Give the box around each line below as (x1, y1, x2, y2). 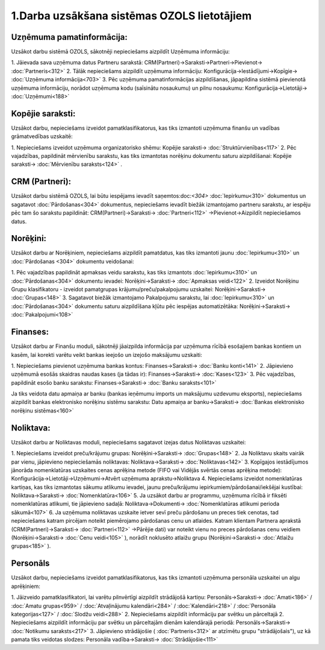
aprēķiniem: (11, 582, 40, 590)
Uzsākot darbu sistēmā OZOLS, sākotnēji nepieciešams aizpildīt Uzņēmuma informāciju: (11, 48, 230, 55)
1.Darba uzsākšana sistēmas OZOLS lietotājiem (11, 9, 252, 22)
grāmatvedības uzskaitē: (11, 133, 73, 140)
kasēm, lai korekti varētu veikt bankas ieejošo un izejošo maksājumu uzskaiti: (11, 351, 203, 358)
